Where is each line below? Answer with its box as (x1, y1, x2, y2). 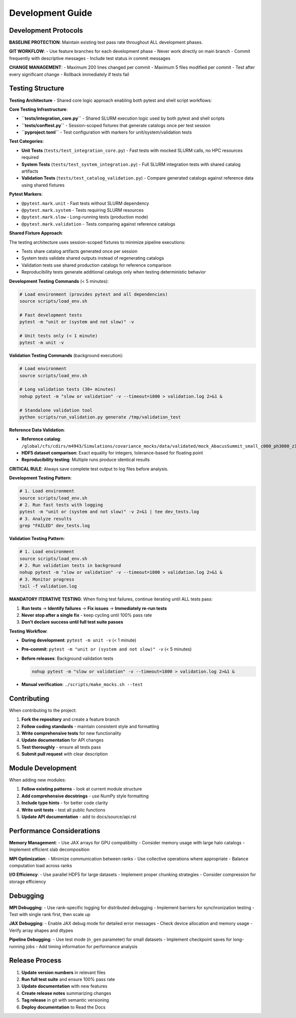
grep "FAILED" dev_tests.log (19, 523, 90, 529)
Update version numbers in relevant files (21, 970, 106, 975)
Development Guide (9, 7, 92, 18)
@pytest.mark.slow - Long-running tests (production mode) (21, 214, 148, 220)
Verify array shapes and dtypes (9, 927, 74, 933)
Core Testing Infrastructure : (9, 106, 68, 112)
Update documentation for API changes (21, 737, 104, 743)
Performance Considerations (9, 827, 101, 835)
